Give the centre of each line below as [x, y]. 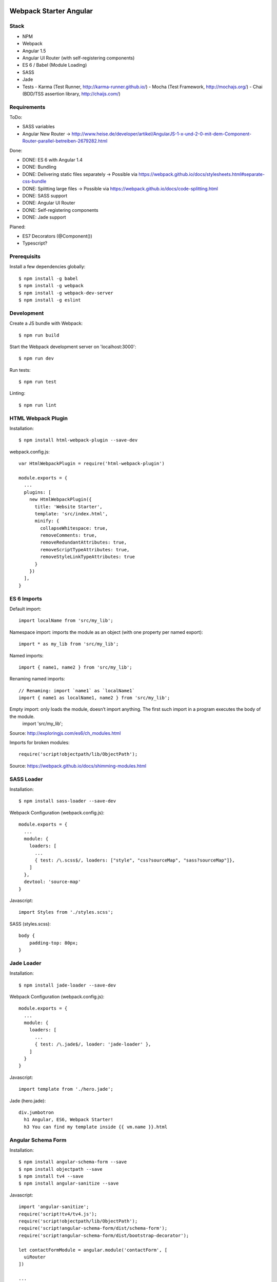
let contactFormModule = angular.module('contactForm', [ [93, 1250]
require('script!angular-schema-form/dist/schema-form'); [93, 1228]
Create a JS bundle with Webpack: [46, 324]
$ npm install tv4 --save [51, 1176]
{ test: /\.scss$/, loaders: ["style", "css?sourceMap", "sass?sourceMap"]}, [135, 860]
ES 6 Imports [26, 598]
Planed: [17, 227]
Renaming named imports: [37, 679]
